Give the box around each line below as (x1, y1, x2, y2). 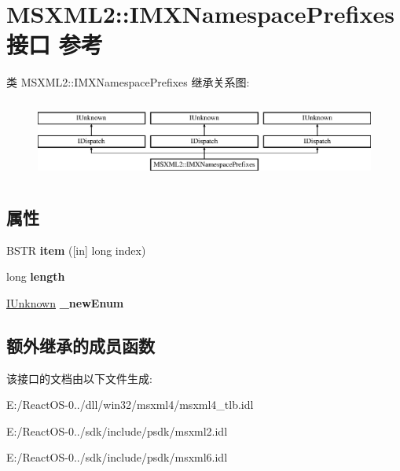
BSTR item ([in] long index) (6, 241, 146, 258)
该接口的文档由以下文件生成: (6, 370, 152, 386)
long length (6, 268, 65, 285)
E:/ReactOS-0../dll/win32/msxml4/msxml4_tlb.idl (6, 396, 254, 413)
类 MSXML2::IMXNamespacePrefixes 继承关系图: (6, 74, 250, 90)
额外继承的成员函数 (6, 333, 155, 357)
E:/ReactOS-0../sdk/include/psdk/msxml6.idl (6, 449, 228, 465)
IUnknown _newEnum (6, 294, 124, 311)
